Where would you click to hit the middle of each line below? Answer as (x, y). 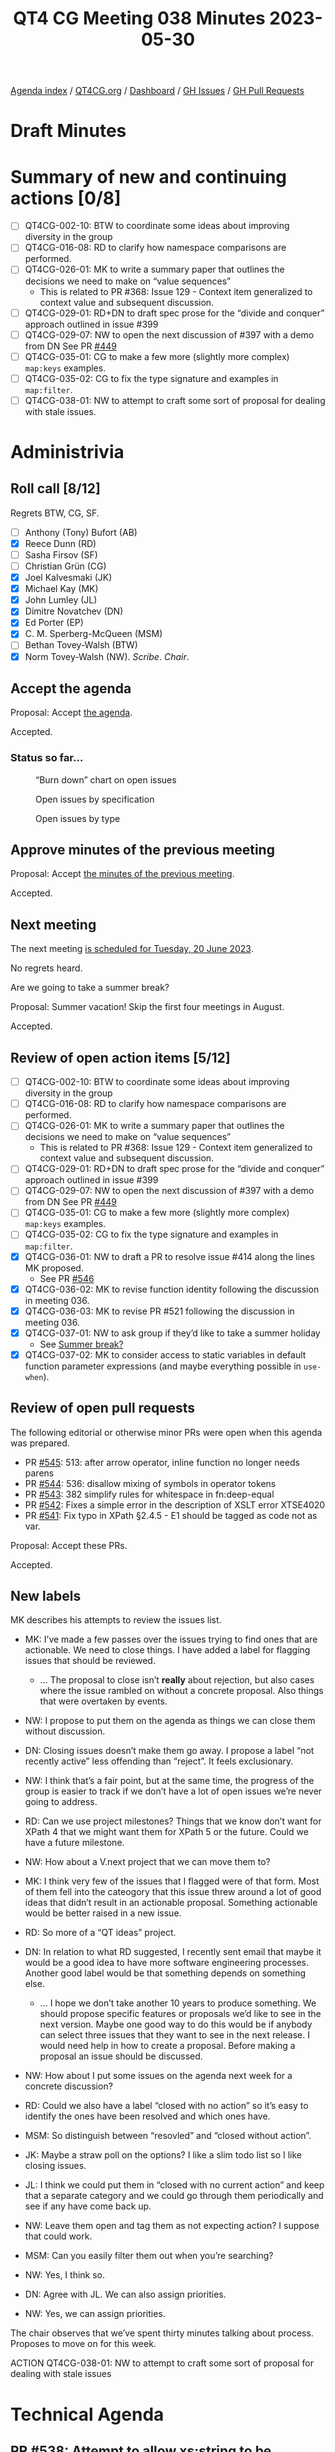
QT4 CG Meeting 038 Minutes (139, 18)
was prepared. (40, 1443)
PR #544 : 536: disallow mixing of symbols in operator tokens (150, 1483)
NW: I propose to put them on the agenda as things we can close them (170, 1721)
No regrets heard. (46, 968)
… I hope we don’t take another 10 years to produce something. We (178, 2003)
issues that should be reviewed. (90, 1661)
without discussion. (65, 1731)
